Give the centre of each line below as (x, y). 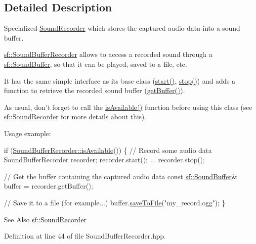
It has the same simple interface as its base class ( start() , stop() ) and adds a (120, 80)
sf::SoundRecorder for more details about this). (75, 117)
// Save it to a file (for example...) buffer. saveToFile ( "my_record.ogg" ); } (115, 202)
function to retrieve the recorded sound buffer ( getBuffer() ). (95, 90)
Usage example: (27, 133)
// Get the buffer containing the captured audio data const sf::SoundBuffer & (121, 176)
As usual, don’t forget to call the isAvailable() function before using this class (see (128, 107)
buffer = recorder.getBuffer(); (49, 186)
